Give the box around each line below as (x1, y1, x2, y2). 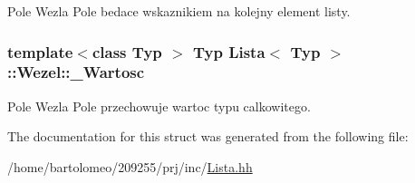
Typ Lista (192, 40, 265, 63)
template (7, 40, 73, 63)
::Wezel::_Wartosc (7, 61, 145, 83)
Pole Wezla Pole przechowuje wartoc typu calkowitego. (7, 96, 311, 115)
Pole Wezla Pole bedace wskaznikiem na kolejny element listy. (7, 2, 351, 20)
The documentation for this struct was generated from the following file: (7, 127, 409, 146)
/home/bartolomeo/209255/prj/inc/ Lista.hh (7, 157, 253, 176)
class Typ (92, 40, 162, 63)
